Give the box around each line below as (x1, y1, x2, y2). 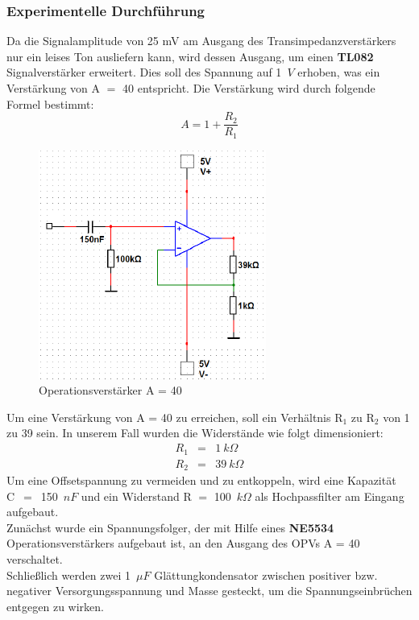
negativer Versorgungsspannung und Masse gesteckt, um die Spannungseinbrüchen (6, 582, 413, 599)
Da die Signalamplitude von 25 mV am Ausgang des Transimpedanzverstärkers (6, 32, 396, 49)
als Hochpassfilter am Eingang (255, 487, 404, 504)
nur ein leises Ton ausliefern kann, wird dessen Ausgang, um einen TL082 (6, 48, 374, 64)
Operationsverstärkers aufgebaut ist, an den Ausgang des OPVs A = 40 (6, 535, 360, 552)
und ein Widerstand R (81, 487, 192, 504)
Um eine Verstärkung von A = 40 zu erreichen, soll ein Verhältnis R (6, 408, 343, 425)
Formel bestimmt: (6, 95, 94, 112)
